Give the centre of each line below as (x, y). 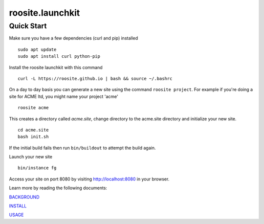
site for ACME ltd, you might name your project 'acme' (64, 96)
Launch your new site (31, 157)
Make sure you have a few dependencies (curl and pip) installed (74, 38)
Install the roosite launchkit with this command (56, 67)
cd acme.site (33, 130)
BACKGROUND (24, 197)
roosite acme (33, 108)
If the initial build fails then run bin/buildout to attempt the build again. (82, 148)
